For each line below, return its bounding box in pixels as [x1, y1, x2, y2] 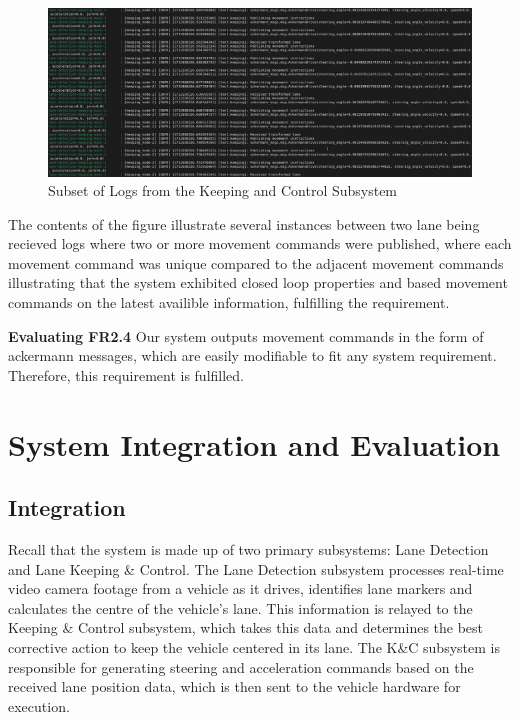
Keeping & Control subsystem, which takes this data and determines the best [8, 617, 484, 638]
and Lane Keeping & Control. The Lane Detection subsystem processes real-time [8, 558, 504, 579]
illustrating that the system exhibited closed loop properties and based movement [8, 272, 508, 293]
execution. [8, 695, 70, 716]
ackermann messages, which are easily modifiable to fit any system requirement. [8, 345, 497, 366]
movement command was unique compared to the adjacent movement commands [8, 252, 504, 273]
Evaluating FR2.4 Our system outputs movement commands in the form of [8, 325, 484, 346]
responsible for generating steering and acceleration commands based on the [8, 656, 474, 677]
